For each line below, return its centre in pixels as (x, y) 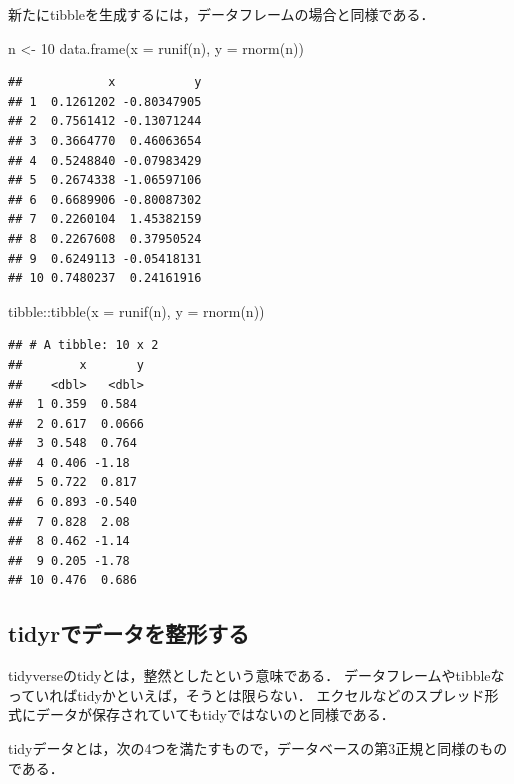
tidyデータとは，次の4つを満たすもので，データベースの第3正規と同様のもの (258, 748)
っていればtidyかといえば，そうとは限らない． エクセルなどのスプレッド (246, 694)
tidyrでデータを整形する (129, 633)
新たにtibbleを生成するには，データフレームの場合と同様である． (221, 14)
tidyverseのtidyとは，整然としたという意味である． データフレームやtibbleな (256, 675)
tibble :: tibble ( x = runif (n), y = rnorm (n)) (136, 310)
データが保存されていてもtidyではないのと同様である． (215, 714)
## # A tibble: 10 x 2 (83, 345)
